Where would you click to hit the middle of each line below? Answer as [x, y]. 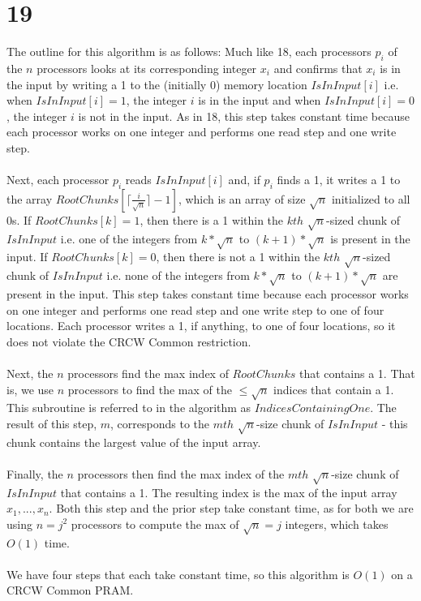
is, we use [30, 389]
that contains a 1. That [357, 373]
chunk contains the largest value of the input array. [134, 442]
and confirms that [318, 68]
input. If [27, 257]
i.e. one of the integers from [129, 238]
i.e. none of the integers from [178, 275]
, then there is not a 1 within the [238, 257]
